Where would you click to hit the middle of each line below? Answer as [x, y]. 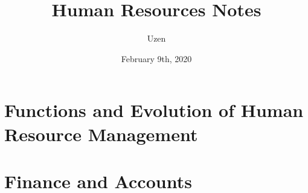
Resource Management [101, 134]
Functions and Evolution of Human [154, 110]
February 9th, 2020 [156, 58]
